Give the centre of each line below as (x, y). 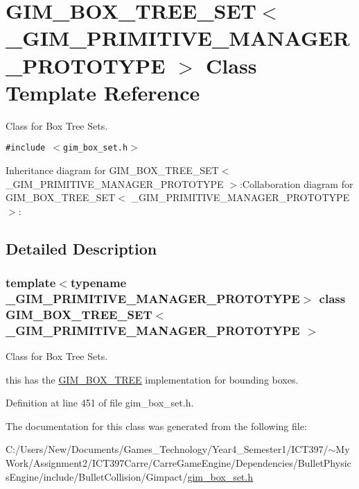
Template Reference (103, 92)
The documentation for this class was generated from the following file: (156, 426)
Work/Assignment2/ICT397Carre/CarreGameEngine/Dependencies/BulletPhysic (178, 463)
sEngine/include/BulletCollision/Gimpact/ (97, 476)
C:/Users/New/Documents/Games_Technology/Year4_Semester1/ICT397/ (167, 449)
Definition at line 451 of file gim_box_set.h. (100, 403)
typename (98, 283)
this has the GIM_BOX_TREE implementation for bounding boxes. (152, 379)
